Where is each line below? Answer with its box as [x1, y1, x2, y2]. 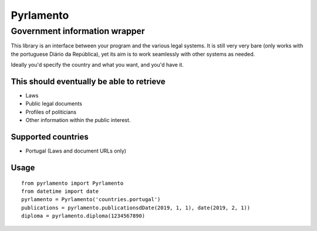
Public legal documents [25, 100, 82, 107]
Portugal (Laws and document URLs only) [25, 147, 126, 155]
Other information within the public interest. [25, 117, 131, 124]
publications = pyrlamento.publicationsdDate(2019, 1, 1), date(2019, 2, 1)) [21, 204, 251, 211]
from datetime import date [21, 188, 99, 195]
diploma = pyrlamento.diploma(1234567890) [21, 213, 146, 219]
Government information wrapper [11, 26, 145, 36]
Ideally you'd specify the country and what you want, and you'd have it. [11, 62, 184, 69]
